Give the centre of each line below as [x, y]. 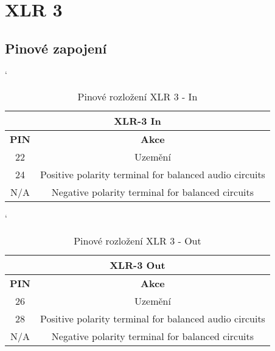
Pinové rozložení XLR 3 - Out [137, 240]
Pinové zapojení [56, 48]
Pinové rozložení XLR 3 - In [137, 97]
